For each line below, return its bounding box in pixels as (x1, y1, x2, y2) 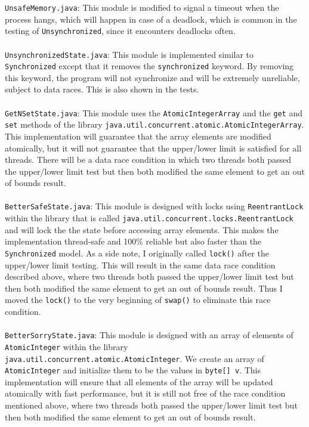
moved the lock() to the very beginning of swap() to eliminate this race (5, 293, 271, 306)
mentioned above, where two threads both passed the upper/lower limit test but (5, 399, 298, 411)
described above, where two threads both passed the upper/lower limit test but (5, 270, 294, 283)
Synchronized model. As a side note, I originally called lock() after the (5, 246, 269, 259)
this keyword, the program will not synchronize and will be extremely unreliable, (5, 71, 300, 83)
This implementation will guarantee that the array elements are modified (5, 129, 271, 142)
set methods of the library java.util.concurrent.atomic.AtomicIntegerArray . (5, 118, 304, 131)
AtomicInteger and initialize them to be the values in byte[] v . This (5, 364, 261, 376)
